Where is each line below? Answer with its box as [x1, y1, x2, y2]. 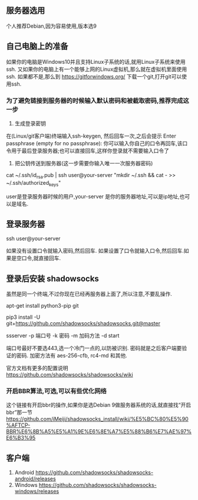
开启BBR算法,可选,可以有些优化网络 [6, 387, 107, 396]
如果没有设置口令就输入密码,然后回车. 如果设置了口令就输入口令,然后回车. [6, 247, 184, 254]
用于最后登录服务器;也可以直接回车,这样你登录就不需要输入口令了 [11, 147, 170, 154]
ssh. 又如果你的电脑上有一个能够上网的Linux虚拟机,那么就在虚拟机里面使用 [6, 66, 187, 73]
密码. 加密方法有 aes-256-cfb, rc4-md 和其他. [16, 352, 128, 359]
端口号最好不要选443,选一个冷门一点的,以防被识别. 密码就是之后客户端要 [6, 345, 182, 352]
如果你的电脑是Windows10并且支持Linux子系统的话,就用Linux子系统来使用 [6, 58, 186, 65]
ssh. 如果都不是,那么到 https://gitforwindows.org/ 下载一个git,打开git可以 [6, 73, 182, 80]
